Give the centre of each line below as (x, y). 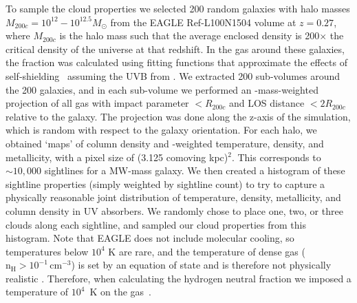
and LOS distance (267, 103)
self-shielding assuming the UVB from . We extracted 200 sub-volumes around (173, 75)
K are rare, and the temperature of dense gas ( (207, 251)
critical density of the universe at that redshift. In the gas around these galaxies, (175, 49)
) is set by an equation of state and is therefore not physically (201, 265)
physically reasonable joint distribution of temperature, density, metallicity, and (173, 197)
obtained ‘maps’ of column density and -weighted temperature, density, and (165, 143)
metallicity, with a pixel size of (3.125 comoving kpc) (117, 157)
